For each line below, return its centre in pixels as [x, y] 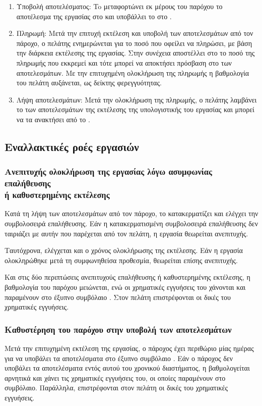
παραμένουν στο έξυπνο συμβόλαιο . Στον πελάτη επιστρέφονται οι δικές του [118, 297]
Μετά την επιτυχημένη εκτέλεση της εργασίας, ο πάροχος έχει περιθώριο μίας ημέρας [129, 348]
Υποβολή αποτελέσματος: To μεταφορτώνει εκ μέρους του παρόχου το [119, 6]
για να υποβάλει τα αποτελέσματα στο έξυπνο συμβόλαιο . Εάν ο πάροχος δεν [119, 358]
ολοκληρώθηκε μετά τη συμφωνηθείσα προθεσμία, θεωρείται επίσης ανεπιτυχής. [121, 260]
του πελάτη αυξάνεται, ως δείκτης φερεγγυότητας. [89, 83]
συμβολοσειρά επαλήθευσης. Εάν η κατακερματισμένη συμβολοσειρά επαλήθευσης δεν [132, 223]
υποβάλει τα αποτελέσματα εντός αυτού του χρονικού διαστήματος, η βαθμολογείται [127, 368]
